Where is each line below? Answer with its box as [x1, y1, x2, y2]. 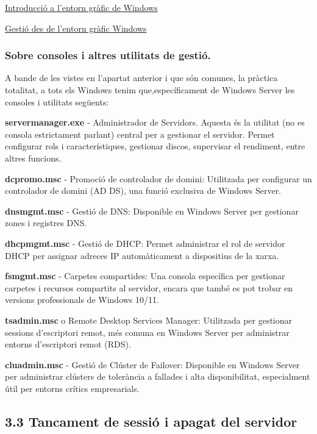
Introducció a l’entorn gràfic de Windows [5, 1, 158, 13]
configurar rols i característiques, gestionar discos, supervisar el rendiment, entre [5, 140, 305, 152]
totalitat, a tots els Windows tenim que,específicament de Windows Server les [5, 84, 295, 96]
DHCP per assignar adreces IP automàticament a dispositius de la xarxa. [5, 249, 279, 261]
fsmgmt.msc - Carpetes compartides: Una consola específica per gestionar [5, 269, 285, 282]
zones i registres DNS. [5, 216, 87, 229]
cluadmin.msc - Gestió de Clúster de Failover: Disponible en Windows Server [5, 358, 300, 371]
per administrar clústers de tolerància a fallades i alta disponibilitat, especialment [5, 370, 310, 383]
